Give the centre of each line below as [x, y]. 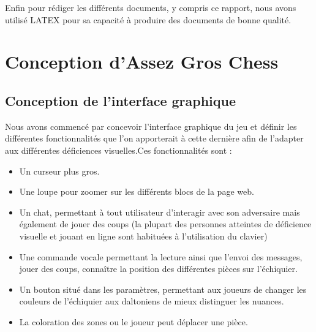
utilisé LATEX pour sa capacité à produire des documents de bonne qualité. [148, 19]
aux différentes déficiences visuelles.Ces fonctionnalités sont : [118, 150]
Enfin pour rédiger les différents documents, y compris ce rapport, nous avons [151, 7]
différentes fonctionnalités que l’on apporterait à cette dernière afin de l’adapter [154, 138]
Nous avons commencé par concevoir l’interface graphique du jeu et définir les [151, 126]
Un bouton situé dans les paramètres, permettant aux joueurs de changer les [163, 289]
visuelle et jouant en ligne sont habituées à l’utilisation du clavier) [143, 236]
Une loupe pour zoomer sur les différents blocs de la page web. [137, 191]
